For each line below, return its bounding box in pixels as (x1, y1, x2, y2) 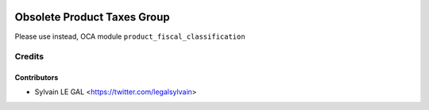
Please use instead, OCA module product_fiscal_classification (14, 32, 245, 41)
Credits (14, 51, 44, 63)
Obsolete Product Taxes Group (14, 10, 170, 24)
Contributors (14, 73, 59, 82)
